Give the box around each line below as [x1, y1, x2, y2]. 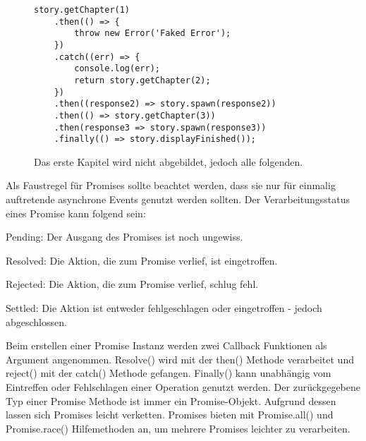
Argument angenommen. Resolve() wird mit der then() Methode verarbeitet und [6, 351, 354, 366]
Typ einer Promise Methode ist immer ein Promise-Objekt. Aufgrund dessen [6, 393, 336, 408]
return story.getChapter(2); [74, 75, 211, 85]
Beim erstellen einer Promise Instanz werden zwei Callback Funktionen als [6, 338, 327, 353]
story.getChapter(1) [34, 5, 130, 15]
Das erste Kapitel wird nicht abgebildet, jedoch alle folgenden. [34, 154, 303, 169]
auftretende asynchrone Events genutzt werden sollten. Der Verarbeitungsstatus [6, 192, 350, 207]
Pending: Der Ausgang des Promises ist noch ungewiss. [6, 229, 243, 244]
